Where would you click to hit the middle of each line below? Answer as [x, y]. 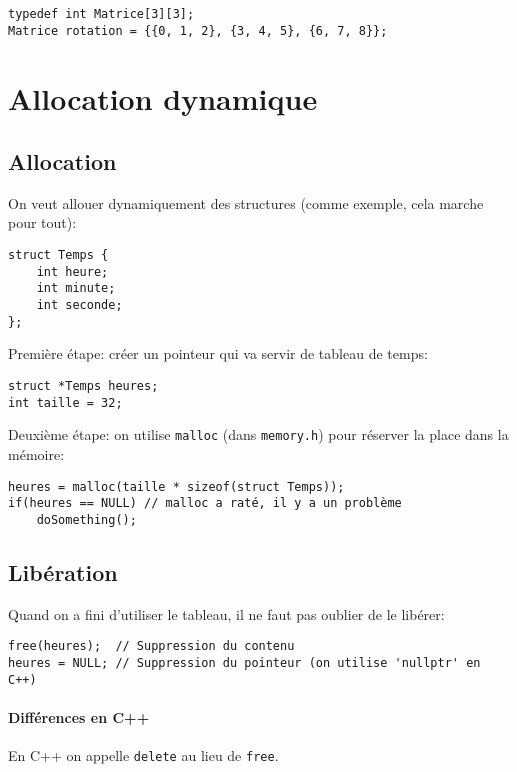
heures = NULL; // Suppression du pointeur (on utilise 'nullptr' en [244, 662]
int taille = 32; [65, 402]
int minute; [76, 288]
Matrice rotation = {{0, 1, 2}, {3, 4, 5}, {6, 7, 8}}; [198, 30]
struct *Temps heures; [83, 385]
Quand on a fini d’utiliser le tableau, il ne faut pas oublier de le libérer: [226, 613]
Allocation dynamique [163, 97]
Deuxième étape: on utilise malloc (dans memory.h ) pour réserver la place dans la [258, 434]
